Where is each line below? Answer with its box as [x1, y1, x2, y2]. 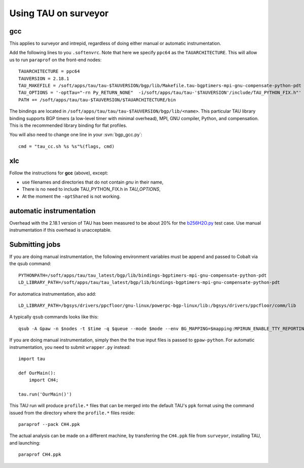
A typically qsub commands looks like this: [9, 314, 99, 320]
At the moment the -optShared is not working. [22, 193, 121, 199]
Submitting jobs [9, 240, 61, 248]
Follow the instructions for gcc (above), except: [9, 170, 108, 176]
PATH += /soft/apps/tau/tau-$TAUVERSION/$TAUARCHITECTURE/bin [18, 97, 176, 102]
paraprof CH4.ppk [18, 452, 61, 457]
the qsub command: [9, 261, 52, 267]
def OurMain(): [18, 370, 56, 376]
